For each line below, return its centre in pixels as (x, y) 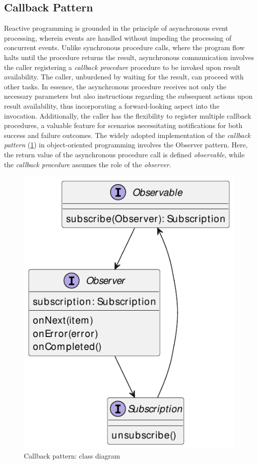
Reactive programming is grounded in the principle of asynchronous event (116, 28)
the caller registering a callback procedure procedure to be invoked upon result (122, 67)
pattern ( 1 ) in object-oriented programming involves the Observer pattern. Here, (126, 145)
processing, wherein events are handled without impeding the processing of (118, 37)
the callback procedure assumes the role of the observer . (88, 164)
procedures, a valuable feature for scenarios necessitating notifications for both (123, 125)
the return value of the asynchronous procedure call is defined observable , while (124, 154)
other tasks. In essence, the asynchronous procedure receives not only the (115, 86)
